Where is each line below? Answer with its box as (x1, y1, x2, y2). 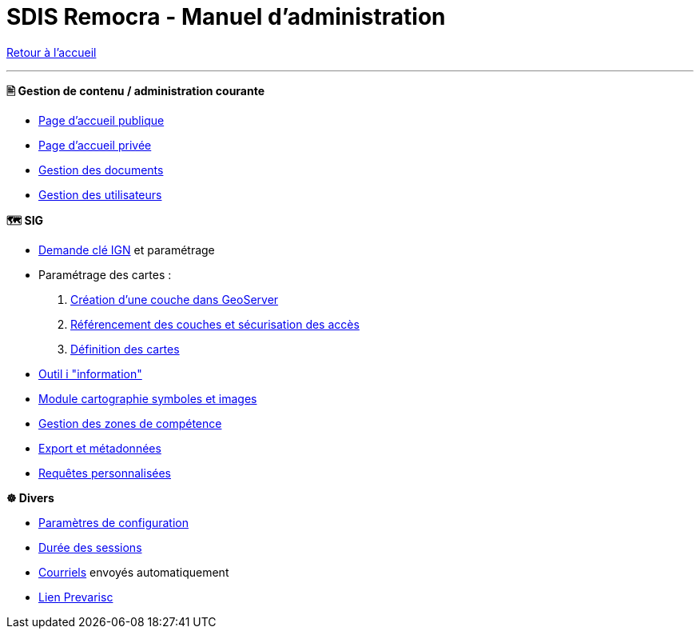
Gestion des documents (38, 162, 164, 177)
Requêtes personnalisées (38, 465, 171, 480)
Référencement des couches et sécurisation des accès (70, 317, 360, 331)
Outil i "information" (38, 366, 142, 381)
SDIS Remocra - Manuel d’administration (6, 3, 446, 30)
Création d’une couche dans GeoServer (70, 292, 279, 306)
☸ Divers (6, 490, 54, 505)
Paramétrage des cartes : (38, 267, 172, 282)
